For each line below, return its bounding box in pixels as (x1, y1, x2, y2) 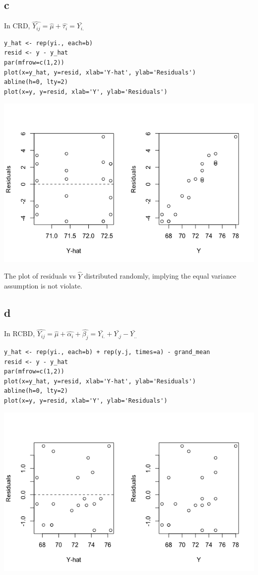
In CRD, (4, 20, 30, 31)
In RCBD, (4, 328, 35, 339)
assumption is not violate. (4, 281, 82, 291)
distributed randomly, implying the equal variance (84, 271, 236, 281)
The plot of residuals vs (4, 271, 76, 281)
